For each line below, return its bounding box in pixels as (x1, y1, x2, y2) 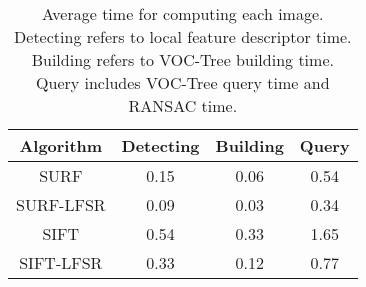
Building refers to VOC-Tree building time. (31, 48, 334, 71)
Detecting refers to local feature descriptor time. (14, 25, 352, 48)
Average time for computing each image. (42, 2, 324, 25)
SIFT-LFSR (19, 251, 103, 274)
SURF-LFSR (16, 193, 106, 216)
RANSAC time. (128, 94, 238, 117)
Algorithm (19, 134, 103, 157)
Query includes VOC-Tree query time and (36, 71, 330, 94)
